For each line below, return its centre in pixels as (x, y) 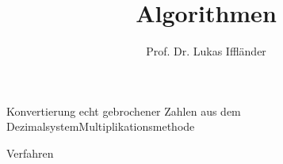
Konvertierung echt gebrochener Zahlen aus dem (124, 111)
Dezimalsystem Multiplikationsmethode (101, 126)
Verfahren (30, 153)
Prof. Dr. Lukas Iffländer (206, 51)
